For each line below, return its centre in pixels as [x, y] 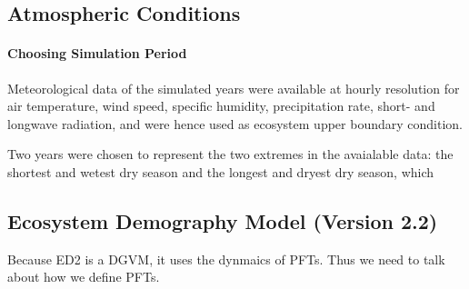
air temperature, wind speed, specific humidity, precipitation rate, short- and [221, 106]
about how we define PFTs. [84, 277]
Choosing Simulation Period [97, 53]
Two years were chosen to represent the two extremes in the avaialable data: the [230, 154]
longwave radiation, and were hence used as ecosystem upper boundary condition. [235, 123]
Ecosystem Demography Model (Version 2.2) [223, 220]
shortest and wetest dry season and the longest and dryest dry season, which [221, 171]
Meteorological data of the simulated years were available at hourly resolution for [234, 88]
